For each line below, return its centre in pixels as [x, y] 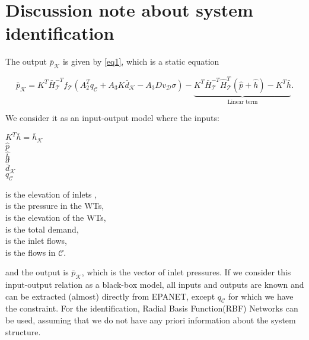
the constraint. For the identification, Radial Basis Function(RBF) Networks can [152, 308]
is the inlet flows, [36, 241]
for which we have [261, 296]
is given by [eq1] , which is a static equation [141, 61]
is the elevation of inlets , [51, 194]
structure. [23, 331]
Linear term [243, 102]
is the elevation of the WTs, [56, 217]
